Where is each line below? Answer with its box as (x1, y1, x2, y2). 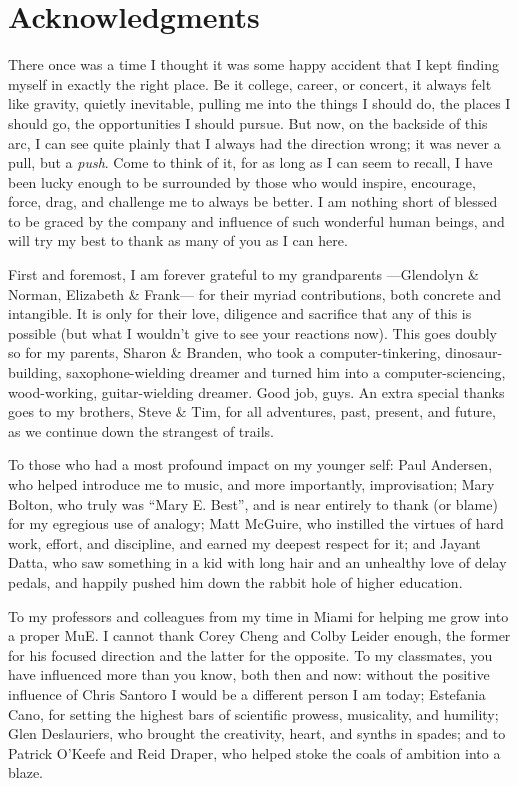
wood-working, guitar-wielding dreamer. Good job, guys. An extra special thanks (8, 381, 505, 402)
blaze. (8, 762, 43, 783)
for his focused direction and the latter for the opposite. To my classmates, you (8, 644, 493, 665)
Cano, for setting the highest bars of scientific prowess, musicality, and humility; (8, 703, 499, 724)
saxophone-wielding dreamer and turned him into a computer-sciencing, (66, 362, 506, 383)
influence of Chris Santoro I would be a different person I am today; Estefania (8, 683, 486, 704)
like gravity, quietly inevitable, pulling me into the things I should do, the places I (8, 93, 511, 114)
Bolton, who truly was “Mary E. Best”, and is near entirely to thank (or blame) (8, 493, 498, 514)
